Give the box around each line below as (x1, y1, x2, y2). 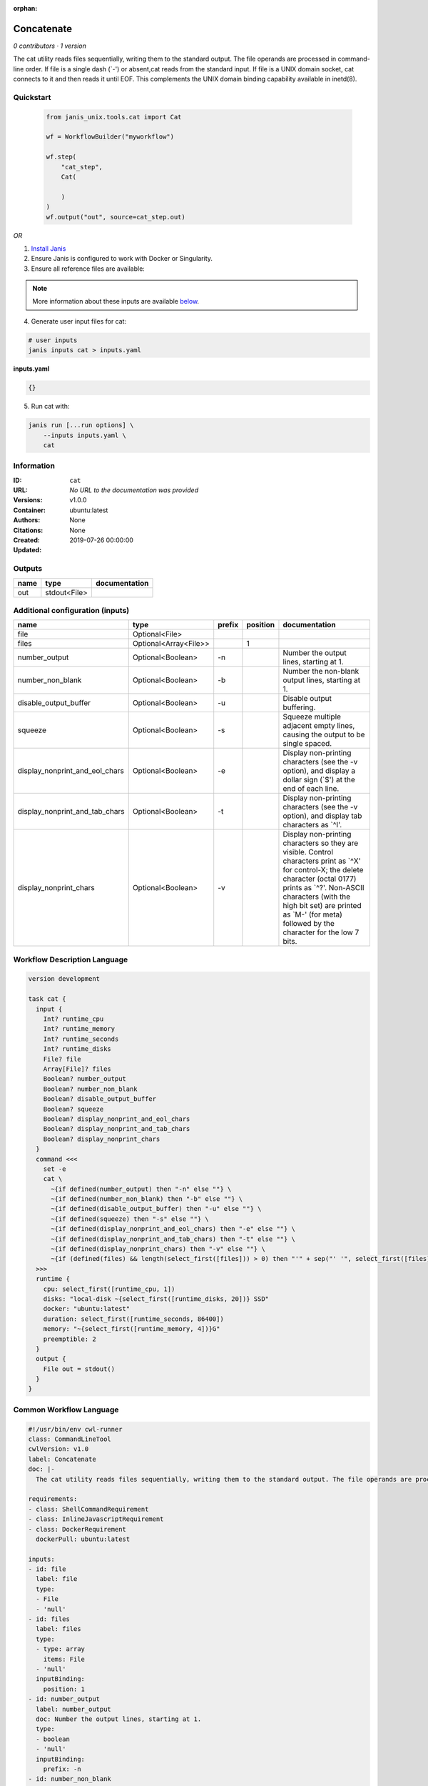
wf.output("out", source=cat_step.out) (46, 213, 185, 221)
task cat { (28, 995, 66, 1003)
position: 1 (43, 1685, 86, 1693)
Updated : (13, 546, 42, 554)
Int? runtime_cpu (43, 1015, 104, 1023)
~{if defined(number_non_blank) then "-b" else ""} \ (51, 1195, 243, 1203)
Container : (13, 506, 46, 514)
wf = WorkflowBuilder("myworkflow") (46, 133, 175, 141)
